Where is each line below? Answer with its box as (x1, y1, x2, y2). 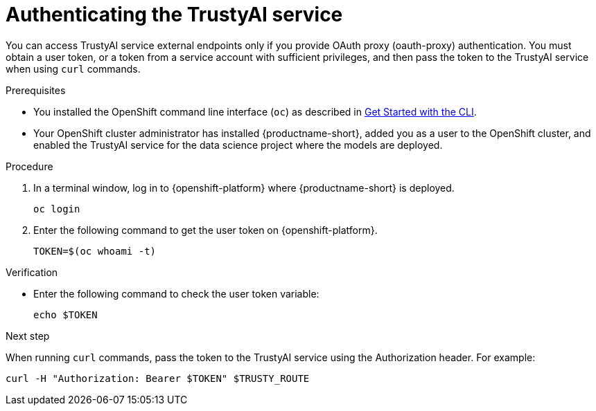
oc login (33, 203, 80, 214)
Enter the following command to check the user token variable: (33, 287, 319, 300)
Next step (6, 329, 50, 342)
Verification (6, 266, 58, 278)
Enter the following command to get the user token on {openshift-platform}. (33, 223, 378, 236)
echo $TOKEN (33, 309, 98, 320)
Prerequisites (6, 84, 66, 96)
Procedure (6, 160, 53, 172)
